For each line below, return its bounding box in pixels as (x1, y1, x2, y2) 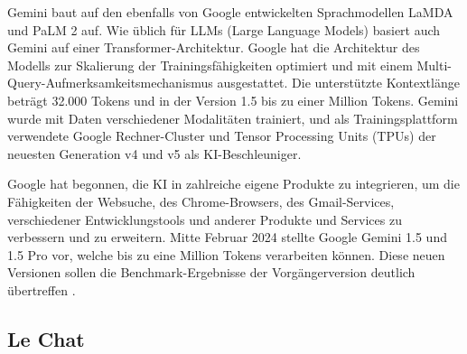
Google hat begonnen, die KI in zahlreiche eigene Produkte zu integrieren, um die (7, 174, 460, 193)
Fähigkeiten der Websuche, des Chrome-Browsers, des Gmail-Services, (7, 191, 395, 210)
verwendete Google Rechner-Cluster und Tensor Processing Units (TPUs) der (7, 126, 436, 145)
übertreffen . (7, 280, 76, 299)
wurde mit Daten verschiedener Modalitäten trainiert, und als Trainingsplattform (7, 108, 458, 127)
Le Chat (7, 324, 85, 352)
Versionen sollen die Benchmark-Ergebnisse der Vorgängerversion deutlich (7, 263, 416, 282)
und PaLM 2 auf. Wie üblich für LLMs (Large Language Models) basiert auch (7, 20, 441, 39)
